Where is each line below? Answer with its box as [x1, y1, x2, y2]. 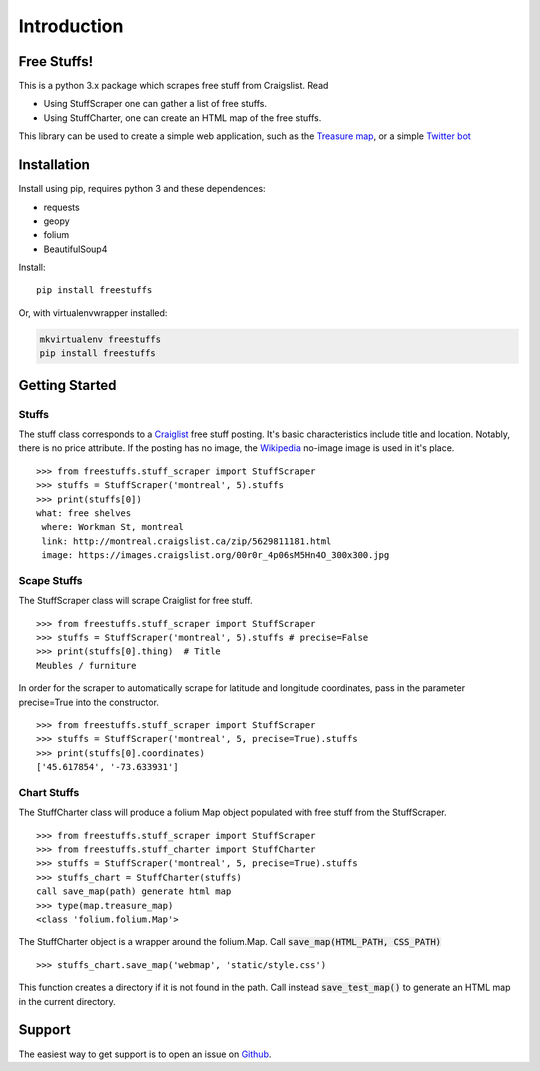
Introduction [18, 15, 124, 37]
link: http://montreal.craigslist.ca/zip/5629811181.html [41, 535, 332, 547]
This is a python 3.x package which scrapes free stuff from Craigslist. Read [18, 80, 329, 92]
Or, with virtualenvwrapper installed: [18, 306, 168, 319]
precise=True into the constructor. [18, 696, 160, 708]
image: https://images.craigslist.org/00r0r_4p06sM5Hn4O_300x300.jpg [41, 550, 390, 561]
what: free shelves [36, 507, 132, 519]
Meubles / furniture [36, 660, 137, 671]
